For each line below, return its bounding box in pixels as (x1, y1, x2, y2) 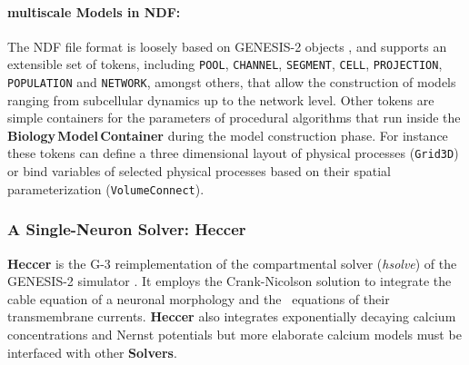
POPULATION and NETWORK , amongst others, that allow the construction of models (7, 73, 456, 92)
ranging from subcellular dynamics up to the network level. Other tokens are (7, 90, 434, 109)
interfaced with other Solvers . (7, 342, 177, 361)
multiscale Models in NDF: (7, 2, 181, 21)
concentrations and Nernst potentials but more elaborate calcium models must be (7, 324, 462, 343)
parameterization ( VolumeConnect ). (7, 179, 205, 198)
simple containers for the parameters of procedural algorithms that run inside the (7, 108, 461, 127)
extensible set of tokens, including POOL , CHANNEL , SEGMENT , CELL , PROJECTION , (7, 54, 443, 74)
